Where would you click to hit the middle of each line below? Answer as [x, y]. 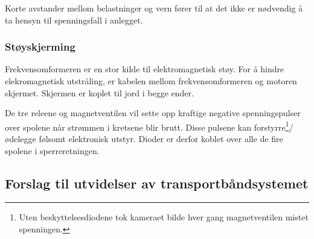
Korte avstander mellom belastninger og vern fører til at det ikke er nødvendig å [154, 8]
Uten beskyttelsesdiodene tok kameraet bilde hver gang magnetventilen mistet [164, 217]
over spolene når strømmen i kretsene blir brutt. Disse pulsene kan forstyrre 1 [147, 126]
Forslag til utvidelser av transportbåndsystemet [157, 183]
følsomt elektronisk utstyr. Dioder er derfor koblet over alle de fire [161, 139]
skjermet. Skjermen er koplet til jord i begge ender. [99, 92]
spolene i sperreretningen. [52, 150]
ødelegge [21, 139]
